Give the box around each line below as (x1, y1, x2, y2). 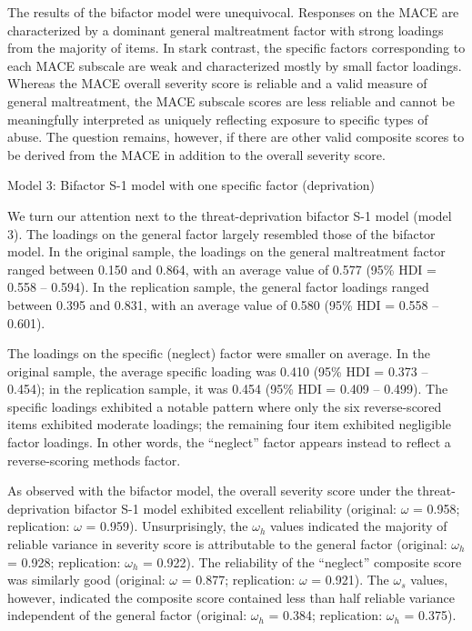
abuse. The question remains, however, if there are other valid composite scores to (7, 127, 465, 146)
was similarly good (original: (7, 570, 166, 589)
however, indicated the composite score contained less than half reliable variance (7, 587, 455, 606)
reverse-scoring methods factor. (7, 450, 181, 469)
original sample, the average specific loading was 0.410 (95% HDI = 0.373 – (7, 361, 428, 380)
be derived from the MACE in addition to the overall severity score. (7, 145, 386, 164)
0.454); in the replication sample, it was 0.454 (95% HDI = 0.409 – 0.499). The (7, 379, 448, 398)
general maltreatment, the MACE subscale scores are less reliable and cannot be (7, 91, 455, 110)
